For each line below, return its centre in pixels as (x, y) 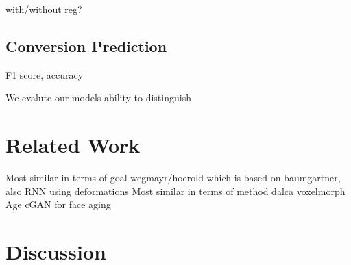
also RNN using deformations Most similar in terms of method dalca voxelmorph (175, 191)
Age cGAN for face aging (58, 204)
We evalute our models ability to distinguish (98, 98)
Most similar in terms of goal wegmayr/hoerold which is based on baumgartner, (173, 178)
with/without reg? (44, 9)
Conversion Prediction (86, 46)
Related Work (73, 145)
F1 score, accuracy (45, 74)
